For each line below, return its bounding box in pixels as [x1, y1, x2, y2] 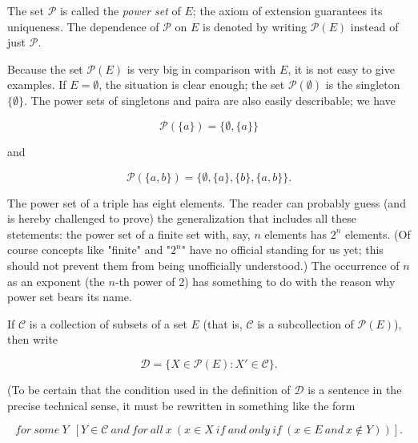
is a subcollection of [257, 315, 354, 332]
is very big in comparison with [127, 60, 276, 77]
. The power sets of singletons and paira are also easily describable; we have [24, 92, 396, 109]
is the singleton [325, 76, 400, 93]
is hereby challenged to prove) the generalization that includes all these [7, 210, 356, 227]
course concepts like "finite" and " [7, 241, 171, 258]
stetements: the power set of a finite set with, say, [7, 225, 251, 242]
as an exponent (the [7, 272, 105, 289]
